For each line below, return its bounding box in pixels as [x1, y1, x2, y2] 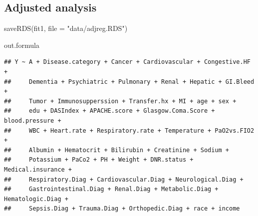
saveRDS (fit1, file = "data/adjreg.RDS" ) [4, 23, 128, 33]
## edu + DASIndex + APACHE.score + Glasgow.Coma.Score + [4, 107, 215, 115]
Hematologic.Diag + [4, 195, 68, 203]
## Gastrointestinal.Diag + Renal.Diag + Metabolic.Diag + [4, 186, 219, 193]
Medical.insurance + [4, 166, 72, 173]
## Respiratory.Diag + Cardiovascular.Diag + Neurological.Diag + [4, 176, 244, 183]
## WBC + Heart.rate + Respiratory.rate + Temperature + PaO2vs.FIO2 [4, 127, 255, 134]
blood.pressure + [4, 117, 61, 124]
